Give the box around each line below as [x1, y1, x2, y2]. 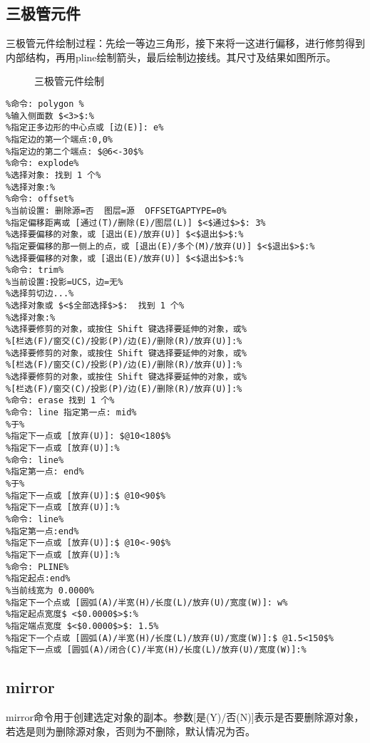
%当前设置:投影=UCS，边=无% [6, 276, 123, 287]
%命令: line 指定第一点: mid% [6, 407, 137, 418]
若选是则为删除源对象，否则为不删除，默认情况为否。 [6, 723, 255, 738]
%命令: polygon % [6, 98, 84, 109]
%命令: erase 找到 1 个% [6, 395, 115, 406]
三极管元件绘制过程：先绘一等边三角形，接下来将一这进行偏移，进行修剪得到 [6, 36, 365, 51]
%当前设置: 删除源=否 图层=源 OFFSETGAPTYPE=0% [6, 205, 227, 216]
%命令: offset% [6, 194, 74, 204]
